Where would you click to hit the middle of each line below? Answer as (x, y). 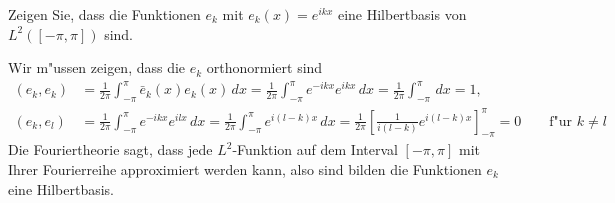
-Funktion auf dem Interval (315, 149)
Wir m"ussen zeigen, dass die (97, 67)
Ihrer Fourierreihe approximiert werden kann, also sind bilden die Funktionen (245, 169)
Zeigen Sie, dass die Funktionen (104, 14)
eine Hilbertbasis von (402, 14)
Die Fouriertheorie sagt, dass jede (110, 149)
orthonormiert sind (264, 67)
